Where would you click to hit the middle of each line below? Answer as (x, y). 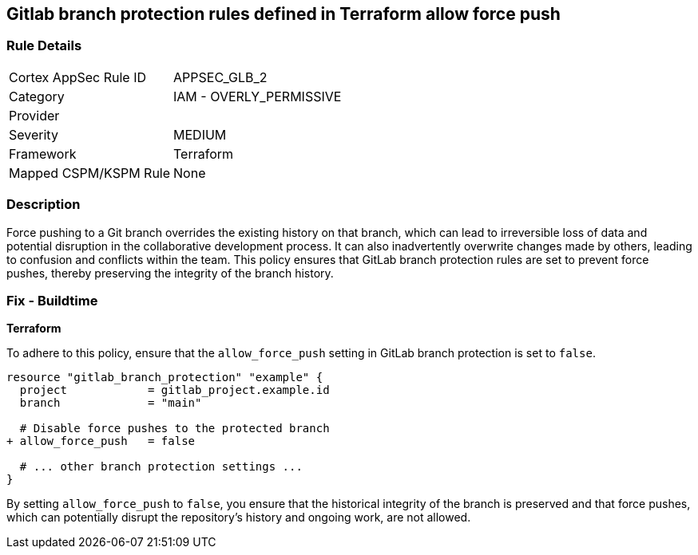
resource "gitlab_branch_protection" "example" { (165, 378)
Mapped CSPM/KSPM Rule (90, 173)
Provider (34, 115)
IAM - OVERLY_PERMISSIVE (258, 96)
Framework (43, 154)
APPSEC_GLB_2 (220, 77)
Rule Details (44, 46)
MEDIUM (200, 134)
